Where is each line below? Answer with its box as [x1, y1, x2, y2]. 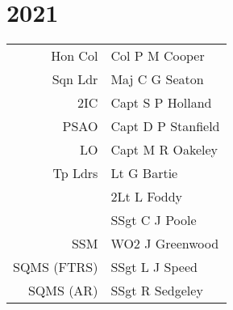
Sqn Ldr [52, 70, 98, 89]
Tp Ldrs [52, 163, 98, 183]
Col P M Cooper [110, 46, 205, 66]
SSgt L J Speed [110, 257, 198, 277]
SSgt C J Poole [110, 210, 197, 230]
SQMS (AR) [27, 281, 98, 300]
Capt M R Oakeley [110, 140, 218, 159]
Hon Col [51, 46, 98, 66]
